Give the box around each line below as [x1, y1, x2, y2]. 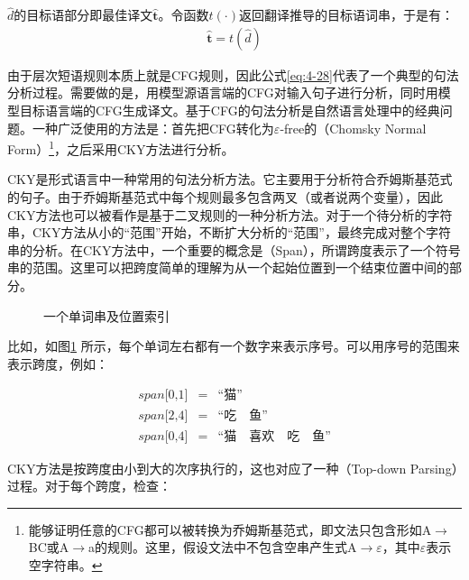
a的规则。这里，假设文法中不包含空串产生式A [88, 538, 357, 557]
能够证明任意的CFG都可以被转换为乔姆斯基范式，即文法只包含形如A [28, 520, 432, 539]
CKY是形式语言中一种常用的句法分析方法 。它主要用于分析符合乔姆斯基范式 [7, 170, 453, 189]
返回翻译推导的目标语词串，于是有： [238, 5, 454, 24]
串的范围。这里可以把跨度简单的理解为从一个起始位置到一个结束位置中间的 [7, 258, 449, 277]
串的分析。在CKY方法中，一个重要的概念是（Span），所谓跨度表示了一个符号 [7, 240, 461, 259]
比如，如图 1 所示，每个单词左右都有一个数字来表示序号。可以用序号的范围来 [7, 336, 460, 355]
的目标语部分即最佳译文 [14, 5, 153, 24]
